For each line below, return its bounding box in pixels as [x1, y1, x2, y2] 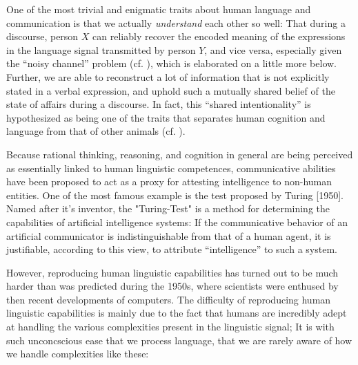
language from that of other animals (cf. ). [6, 124, 186, 138]
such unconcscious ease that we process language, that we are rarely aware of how [6, 333, 352, 347]
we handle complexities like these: [6, 346, 149, 361]
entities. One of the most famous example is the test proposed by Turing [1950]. [6, 187, 344, 202]
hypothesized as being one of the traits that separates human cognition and [6, 110, 326, 124]
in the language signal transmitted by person [6, 42, 196, 57]
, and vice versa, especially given [204, 42, 342, 57]
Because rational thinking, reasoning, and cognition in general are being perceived [6, 147, 353, 161]
